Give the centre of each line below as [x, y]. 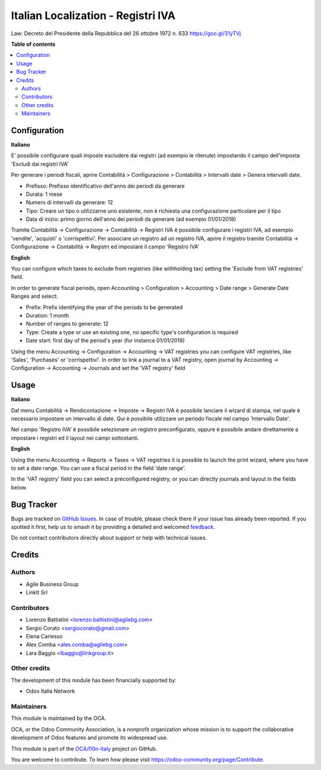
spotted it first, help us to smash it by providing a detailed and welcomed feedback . [113, 527]
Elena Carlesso [44, 636]
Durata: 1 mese [44, 194]
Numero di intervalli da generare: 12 [70, 202]
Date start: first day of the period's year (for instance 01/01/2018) [106, 341]
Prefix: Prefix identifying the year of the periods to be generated [104, 307]
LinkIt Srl [37, 592]
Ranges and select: [34, 296]
